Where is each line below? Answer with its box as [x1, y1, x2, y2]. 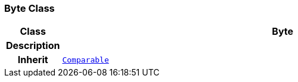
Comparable [62, 55, 109, 64]
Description [6, 40, 60, 52]
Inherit [17, 54, 48, 66]
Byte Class [4, 2, 55, 14]
